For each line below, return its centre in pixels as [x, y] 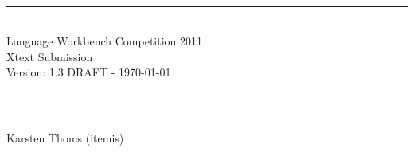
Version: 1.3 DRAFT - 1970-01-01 [89, 72]
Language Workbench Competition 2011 [105, 41]
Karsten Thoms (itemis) [65, 137]
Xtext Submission [50, 56]
